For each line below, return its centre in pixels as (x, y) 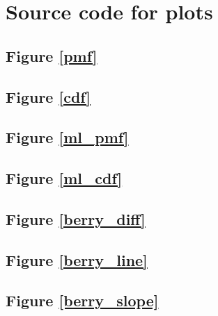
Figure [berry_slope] (82, 300)
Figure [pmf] (52, 55)
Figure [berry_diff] (76, 218)
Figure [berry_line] (77, 259)
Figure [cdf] (48, 96)
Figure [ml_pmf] (67, 137)
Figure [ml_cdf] (64, 178)
